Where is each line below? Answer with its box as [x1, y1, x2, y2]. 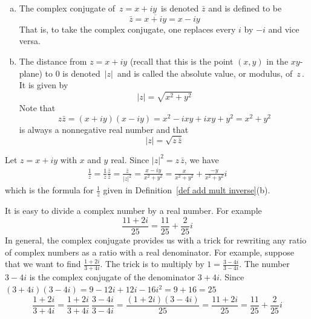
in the [266, 55, 289, 67]
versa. [19, 34, 41, 47]
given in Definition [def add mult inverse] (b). [103, 184, 270, 196]
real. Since [111, 153, 149, 166]
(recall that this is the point [129, 55, 234, 67]
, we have [184, 153, 219, 166]
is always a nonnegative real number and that [19, 123, 189, 135]
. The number [239, 257, 290, 270]
